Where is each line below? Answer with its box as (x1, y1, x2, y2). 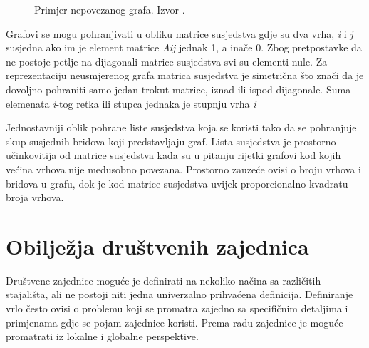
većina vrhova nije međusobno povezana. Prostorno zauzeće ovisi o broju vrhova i (6, 161, 361, 176)
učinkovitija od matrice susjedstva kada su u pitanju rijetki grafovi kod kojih (6, 148, 341, 163)
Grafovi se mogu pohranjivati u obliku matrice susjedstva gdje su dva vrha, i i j (6, 26, 353, 41)
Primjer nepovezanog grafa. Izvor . (34, 2, 185, 16)
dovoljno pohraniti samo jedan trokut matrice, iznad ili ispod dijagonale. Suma (6, 81, 351, 96)
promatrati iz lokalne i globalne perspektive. (6, 329, 199, 344)
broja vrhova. (6, 190, 64, 205)
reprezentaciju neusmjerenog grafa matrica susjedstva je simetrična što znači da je (6, 68, 364, 83)
